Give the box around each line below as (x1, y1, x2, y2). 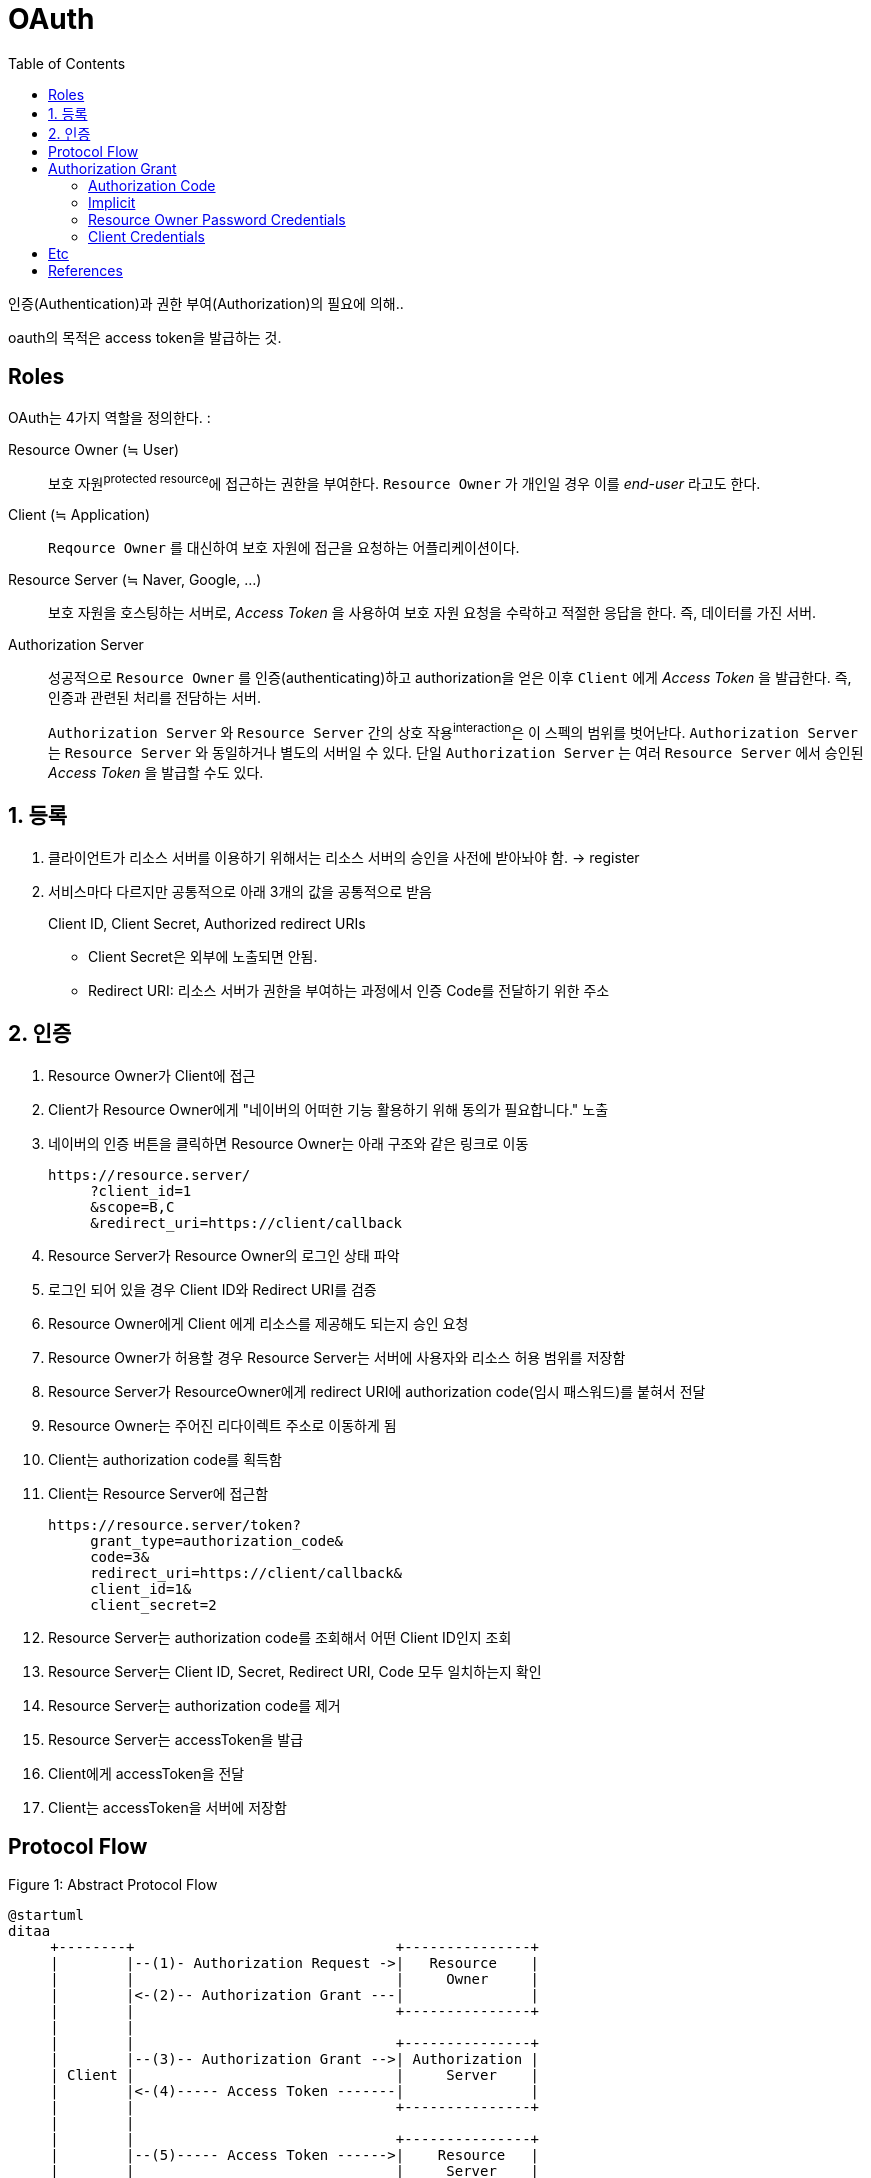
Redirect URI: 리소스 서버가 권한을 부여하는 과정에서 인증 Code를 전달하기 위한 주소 (88, 981, 610, 999)
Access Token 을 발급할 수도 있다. (48, 763, 264, 781)
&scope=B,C (90, 1198, 175, 1215)
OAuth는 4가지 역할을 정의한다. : (8, 408, 211, 426)
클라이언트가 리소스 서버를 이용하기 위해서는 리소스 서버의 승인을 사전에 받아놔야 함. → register (48, 848, 640, 866)
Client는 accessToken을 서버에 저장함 (48, 1798, 287, 1816)
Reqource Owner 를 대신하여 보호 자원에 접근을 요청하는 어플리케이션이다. (48, 539, 520, 557)
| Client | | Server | (50, 2067, 540, 2084)
